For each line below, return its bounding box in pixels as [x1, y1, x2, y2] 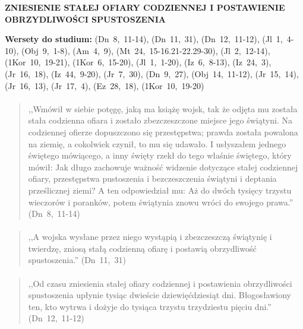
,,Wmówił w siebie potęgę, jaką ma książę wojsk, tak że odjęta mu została [28, 102, 298, 115]
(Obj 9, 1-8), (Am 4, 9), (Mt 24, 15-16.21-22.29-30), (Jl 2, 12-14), [21, 44, 270, 56]
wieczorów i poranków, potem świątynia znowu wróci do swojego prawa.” [28, 195, 293, 208]
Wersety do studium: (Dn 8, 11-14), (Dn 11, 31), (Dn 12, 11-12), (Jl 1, [5, 33, 283, 45]
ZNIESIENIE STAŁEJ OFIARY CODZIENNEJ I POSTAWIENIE [5, 1, 285, 13]
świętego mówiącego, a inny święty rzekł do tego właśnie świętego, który [28, 149, 292, 162]
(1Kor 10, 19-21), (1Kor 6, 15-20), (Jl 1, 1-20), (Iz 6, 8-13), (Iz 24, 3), [5, 56, 272, 68]
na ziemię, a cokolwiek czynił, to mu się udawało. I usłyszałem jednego [28, 137, 286, 150]
